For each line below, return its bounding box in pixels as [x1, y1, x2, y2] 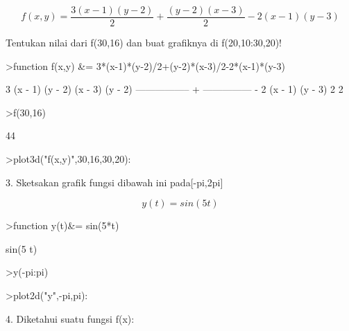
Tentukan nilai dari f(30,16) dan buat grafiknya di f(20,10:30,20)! [6, 35, 282, 50]
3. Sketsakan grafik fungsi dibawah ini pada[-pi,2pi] [6, 175, 223, 189]
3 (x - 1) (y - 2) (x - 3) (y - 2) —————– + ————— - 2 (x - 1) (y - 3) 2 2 [6, 82, 343, 96]
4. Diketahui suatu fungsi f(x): [6, 311, 135, 325]
